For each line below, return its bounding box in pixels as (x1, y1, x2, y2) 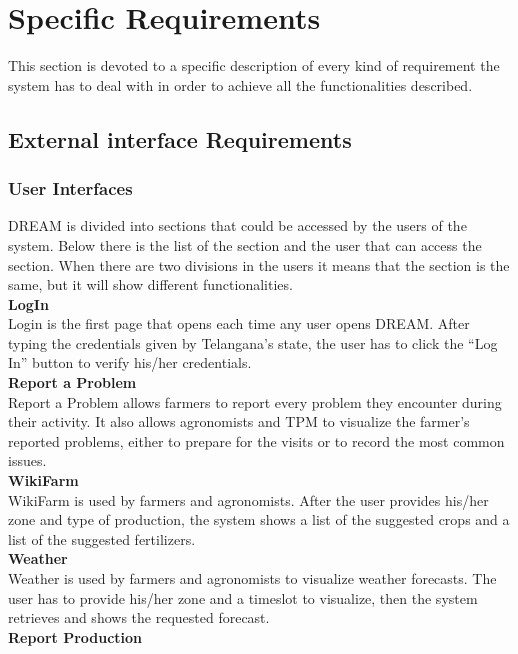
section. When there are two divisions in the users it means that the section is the (8, 254, 510, 275)
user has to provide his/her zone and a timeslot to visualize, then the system (8, 587, 478, 608)
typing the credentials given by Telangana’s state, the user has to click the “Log (8, 332, 498, 353)
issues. (8, 450, 47, 471)
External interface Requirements (8, 123, 352, 154)
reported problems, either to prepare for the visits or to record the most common (8, 430, 505, 451)
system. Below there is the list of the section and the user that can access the (8, 234, 482, 255)
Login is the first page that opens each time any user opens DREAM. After (8, 313, 470, 334)
